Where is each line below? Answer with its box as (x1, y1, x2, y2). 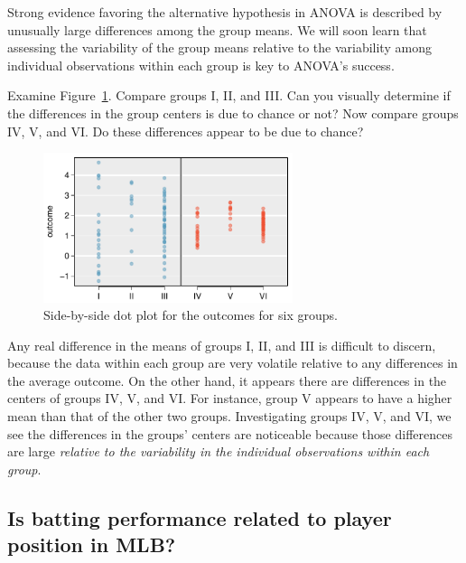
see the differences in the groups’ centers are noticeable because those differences (7, 424, 452, 443)
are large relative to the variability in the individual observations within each (7, 442, 430, 461)
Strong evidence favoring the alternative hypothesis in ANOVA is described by (7, 3, 443, 21)
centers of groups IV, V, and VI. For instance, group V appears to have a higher (7, 389, 452, 408)
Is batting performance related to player (7, 503, 392, 531)
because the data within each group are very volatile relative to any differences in (7, 353, 458, 372)
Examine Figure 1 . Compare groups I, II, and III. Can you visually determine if (7, 86, 451, 105)
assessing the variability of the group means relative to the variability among (7, 38, 432, 57)
